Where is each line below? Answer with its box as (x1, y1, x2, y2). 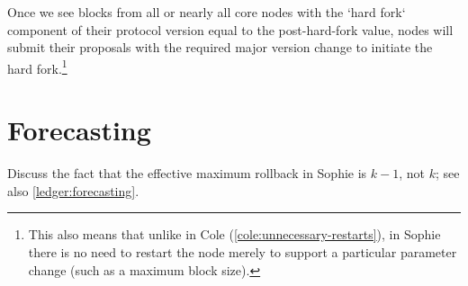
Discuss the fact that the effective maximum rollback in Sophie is (7, 164, 367, 183)
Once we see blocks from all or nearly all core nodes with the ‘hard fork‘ (7, 3, 406, 21)
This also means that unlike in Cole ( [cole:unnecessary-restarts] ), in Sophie (28, 225, 441, 244)
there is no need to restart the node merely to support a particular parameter (28, 242, 457, 261)
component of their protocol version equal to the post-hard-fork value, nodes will (7, 20, 454, 39)
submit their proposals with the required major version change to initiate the (7, 38, 433, 57)
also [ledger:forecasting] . (7, 181, 139, 200)
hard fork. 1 (7, 56, 67, 77)
